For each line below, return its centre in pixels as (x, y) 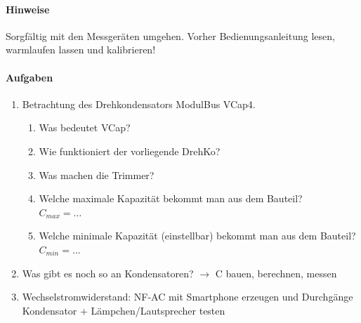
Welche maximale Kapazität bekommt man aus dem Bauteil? (171, 198)
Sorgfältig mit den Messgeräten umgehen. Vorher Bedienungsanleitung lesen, (170, 35)
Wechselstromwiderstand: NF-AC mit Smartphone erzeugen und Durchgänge (188, 297)
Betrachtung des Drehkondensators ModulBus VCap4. (139, 104)
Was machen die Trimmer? (97, 174)
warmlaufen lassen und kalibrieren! (81, 50)
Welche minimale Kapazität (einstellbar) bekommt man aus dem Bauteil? (197, 236)
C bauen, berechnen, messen (276, 273)
